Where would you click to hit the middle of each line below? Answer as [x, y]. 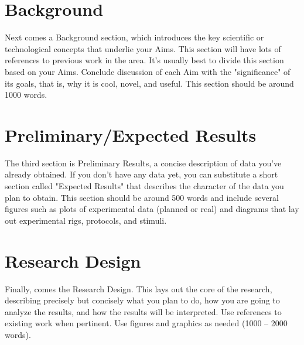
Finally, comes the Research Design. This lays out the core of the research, [139, 288]
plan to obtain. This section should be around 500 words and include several [142, 197]
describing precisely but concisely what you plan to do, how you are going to [142, 300]
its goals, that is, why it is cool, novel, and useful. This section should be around [149, 83]
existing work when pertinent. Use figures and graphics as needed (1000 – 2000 [146, 323]
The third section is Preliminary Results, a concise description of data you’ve [143, 163]
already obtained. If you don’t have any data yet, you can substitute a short [141, 174]
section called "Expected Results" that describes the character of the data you [144, 186]
